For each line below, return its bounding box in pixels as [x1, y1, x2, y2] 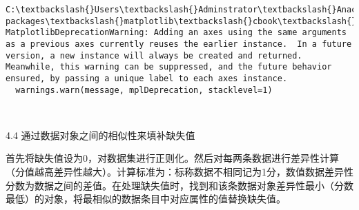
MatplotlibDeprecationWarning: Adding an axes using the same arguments [6, 28, 347, 38]
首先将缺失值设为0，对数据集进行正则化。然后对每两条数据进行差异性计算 [6, 151, 339, 165]
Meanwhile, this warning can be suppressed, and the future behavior [6, 62, 332, 72]
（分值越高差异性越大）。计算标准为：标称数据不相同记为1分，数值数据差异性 [6, 165, 353, 179]
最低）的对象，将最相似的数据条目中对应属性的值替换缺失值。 [6, 191, 286, 206]
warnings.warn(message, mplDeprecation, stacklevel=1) [15, 85, 273, 95]
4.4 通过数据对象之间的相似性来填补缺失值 [6, 127, 195, 142]
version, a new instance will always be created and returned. [6, 50, 302, 61]
